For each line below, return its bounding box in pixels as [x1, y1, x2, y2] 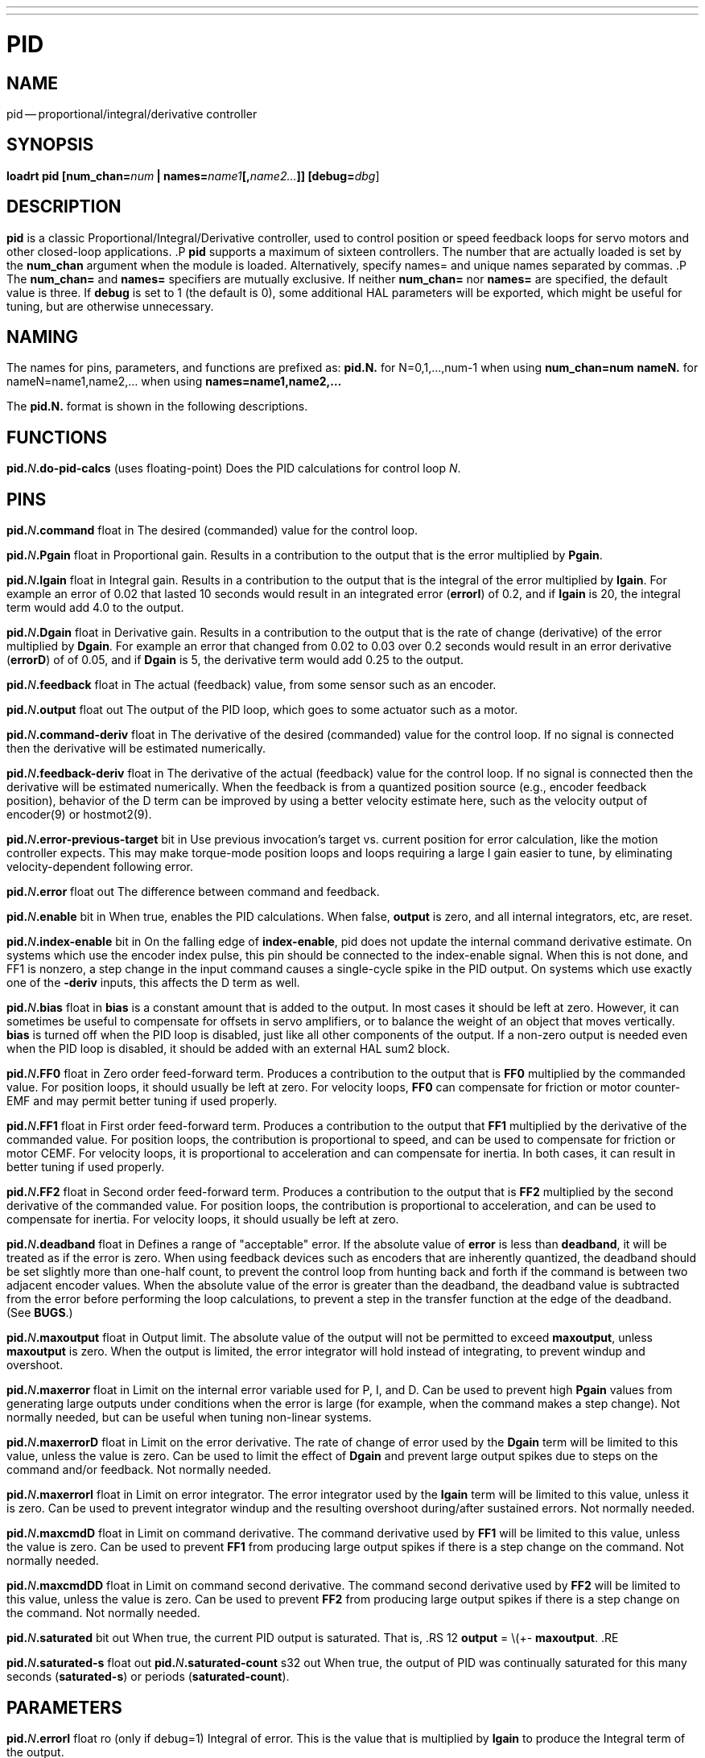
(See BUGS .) [6, 1306, 73, 1320]
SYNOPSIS [6, 134, 94, 155]
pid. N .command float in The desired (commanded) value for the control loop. [6, 523, 418, 538]
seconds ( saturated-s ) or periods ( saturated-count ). [6, 1669, 290, 1684]
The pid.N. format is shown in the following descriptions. [6, 399, 308, 414]
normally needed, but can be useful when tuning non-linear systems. [6, 1410, 372, 1425]
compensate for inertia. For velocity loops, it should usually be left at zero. [6, 1212, 399, 1227]
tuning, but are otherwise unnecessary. [6, 299, 214, 313]
